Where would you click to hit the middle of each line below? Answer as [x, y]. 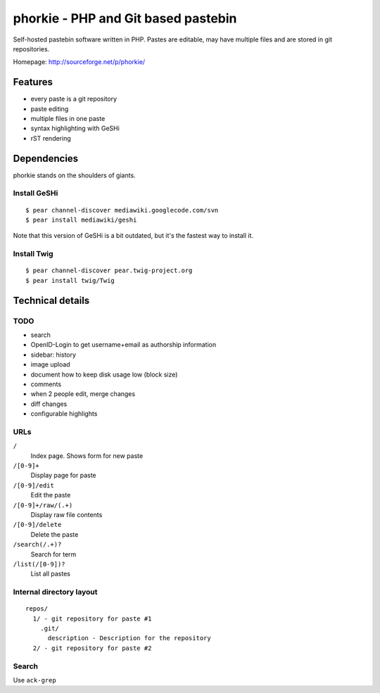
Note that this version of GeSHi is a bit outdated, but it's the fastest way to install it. [133, 236]
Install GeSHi [36, 193]
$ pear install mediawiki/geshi [81, 220]
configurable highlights [64, 414]
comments [46, 384]
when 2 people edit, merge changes [83, 394]
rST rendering [51, 138]
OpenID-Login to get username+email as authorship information [123, 345]
